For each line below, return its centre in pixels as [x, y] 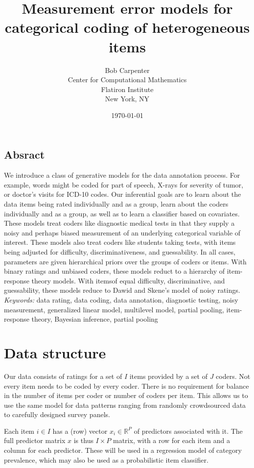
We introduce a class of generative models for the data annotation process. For [122, 175]
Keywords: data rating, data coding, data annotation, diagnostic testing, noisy [121, 300]
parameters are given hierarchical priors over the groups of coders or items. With [125, 261]
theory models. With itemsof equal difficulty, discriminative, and [128, 280]
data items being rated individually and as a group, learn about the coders [116, 204]
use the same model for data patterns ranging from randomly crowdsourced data [125, 405]
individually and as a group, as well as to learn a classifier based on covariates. [122, 213]
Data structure [55, 352]
